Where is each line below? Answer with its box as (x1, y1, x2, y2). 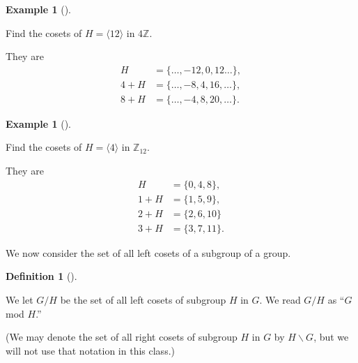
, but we (313, 329, 349, 344)
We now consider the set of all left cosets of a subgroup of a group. (6, 245, 291, 260)
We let (6, 292, 33, 306)
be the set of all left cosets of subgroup (60, 292, 226, 306)
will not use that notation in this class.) (6, 343, 175, 357)
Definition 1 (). (6, 269, 77, 283)
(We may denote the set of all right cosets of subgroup (6, 329, 238, 344)
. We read (259, 292, 301, 306)
